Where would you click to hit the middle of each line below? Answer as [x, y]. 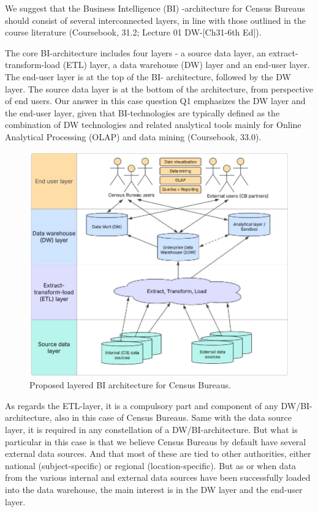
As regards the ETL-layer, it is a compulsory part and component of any [142, 405]
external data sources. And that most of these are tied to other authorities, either [158, 454]
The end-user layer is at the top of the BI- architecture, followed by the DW [148, 76]
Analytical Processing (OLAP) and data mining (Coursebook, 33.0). [133, 136]
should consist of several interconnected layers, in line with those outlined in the [155, 20]
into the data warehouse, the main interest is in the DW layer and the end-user [154, 489]
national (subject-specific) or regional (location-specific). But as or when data [151, 465]
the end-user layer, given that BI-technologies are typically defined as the [142, 112]
